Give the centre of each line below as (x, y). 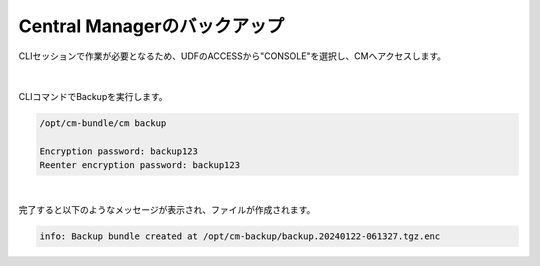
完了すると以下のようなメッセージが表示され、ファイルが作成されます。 (167, 209)
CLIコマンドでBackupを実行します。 (93, 97)
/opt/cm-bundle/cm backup (103, 123)
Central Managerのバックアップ (151, 26)
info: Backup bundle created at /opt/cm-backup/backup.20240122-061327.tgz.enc (240, 236)
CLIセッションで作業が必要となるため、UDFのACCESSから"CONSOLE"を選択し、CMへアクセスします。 (232, 56)
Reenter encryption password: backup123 (139, 165)
